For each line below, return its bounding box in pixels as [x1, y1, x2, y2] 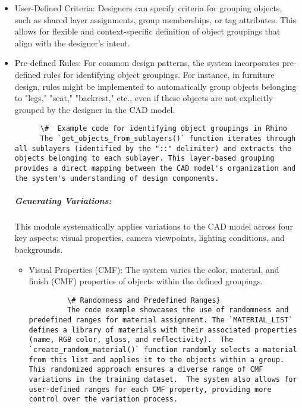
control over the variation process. [29, 395, 178, 404]
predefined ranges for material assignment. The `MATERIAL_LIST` [29, 316, 293, 325]
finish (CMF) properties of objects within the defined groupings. [29, 275, 263, 287]
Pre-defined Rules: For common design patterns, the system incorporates [14, 57, 279, 69]
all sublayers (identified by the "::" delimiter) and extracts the [14, 144, 292, 153]
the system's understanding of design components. [14, 174, 219, 183]
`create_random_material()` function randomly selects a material [29, 346, 297, 354]
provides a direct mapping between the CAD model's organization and [14, 164, 296, 172]
